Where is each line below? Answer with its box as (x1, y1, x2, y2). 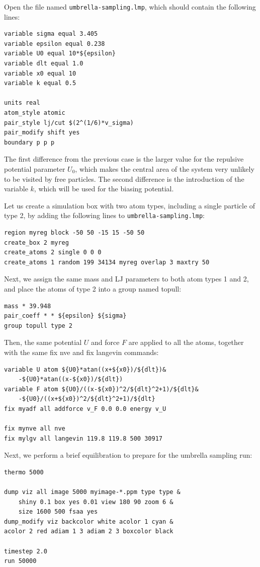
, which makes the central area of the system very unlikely (75, 163, 254, 174)
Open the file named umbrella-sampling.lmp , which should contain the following (4, 2, 256, 12)
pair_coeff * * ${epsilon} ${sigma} (4, 312, 127, 320)
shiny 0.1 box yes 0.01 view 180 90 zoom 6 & (18, 498, 174, 506)
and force (91, 337, 120, 347)
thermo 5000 (4, 468, 44, 476)
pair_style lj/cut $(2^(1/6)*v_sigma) (4, 119, 134, 126)
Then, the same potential (4, 337, 82, 347)
